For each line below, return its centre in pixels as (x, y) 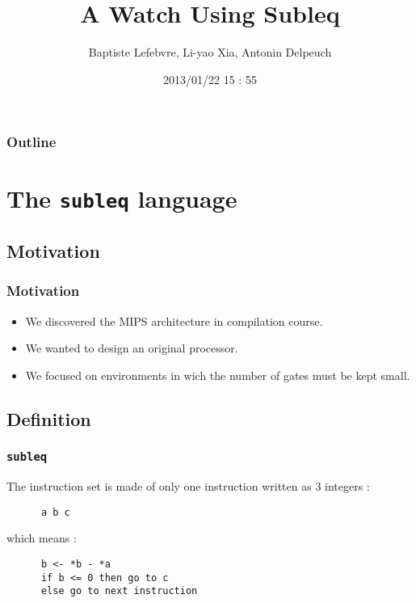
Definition (49, 418)
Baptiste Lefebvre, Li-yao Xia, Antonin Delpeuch (210, 52)
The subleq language (122, 198)
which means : (42, 538)
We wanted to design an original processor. (132, 348)
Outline (32, 142)
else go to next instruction (119, 591)
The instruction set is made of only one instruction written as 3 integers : (188, 486)
